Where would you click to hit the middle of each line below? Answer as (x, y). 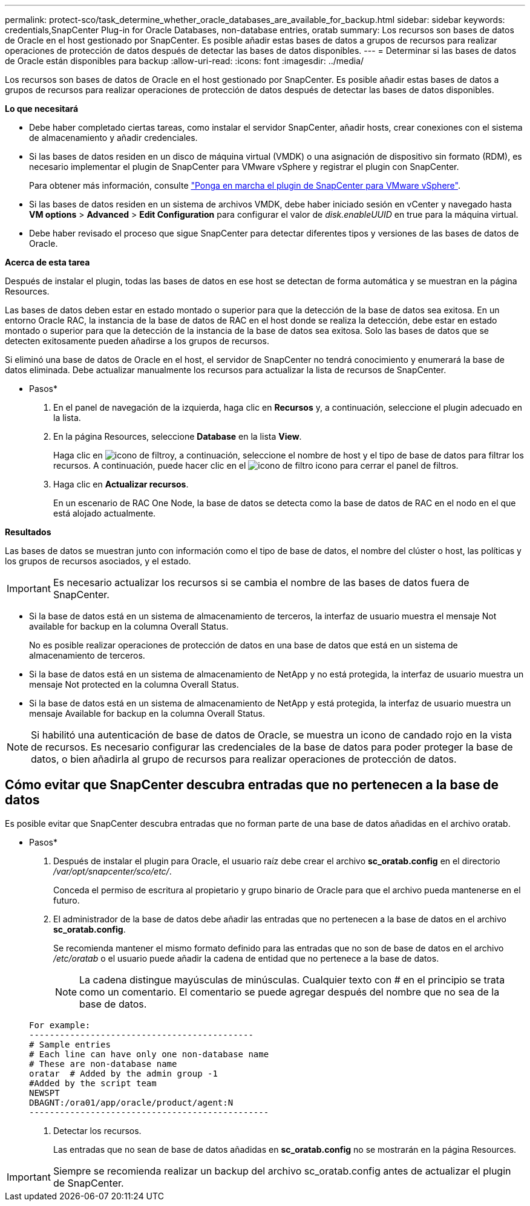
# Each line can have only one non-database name (149, 1054)
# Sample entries (70, 1044)
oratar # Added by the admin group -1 (123, 1073)
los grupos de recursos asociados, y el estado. (98, 561)
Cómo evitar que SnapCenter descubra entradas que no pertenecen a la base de (252, 785)
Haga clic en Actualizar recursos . (121, 484)
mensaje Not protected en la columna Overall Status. (134, 684)
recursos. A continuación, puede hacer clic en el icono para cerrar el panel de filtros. (256, 465)
